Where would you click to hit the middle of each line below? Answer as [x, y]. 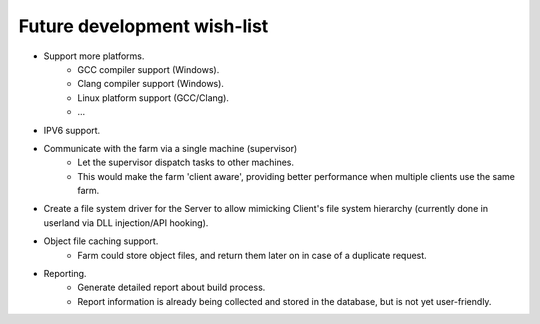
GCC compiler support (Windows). [148, 69]
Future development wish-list [143, 26]
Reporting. [65, 274]
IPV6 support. [72, 130]
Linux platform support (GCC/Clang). [153, 97]
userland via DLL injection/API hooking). [126, 222]
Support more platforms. [94, 56]
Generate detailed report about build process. [171, 287]
